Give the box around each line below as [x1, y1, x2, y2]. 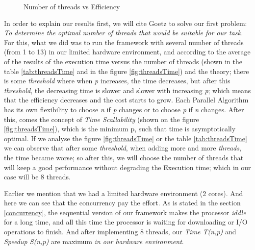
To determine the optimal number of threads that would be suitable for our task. [4, 27, 243, 38]
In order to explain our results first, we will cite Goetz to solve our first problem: [4, 18, 247, 28]
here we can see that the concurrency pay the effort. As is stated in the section [4, 198, 241, 208]
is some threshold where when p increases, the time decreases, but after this [4, 75, 230, 86]
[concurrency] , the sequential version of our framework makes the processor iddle [4, 207, 246, 217]
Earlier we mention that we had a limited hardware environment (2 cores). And [4, 188, 243, 198]
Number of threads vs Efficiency [24, 1, 120, 11]
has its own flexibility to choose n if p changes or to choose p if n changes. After [4, 104, 244, 114]
